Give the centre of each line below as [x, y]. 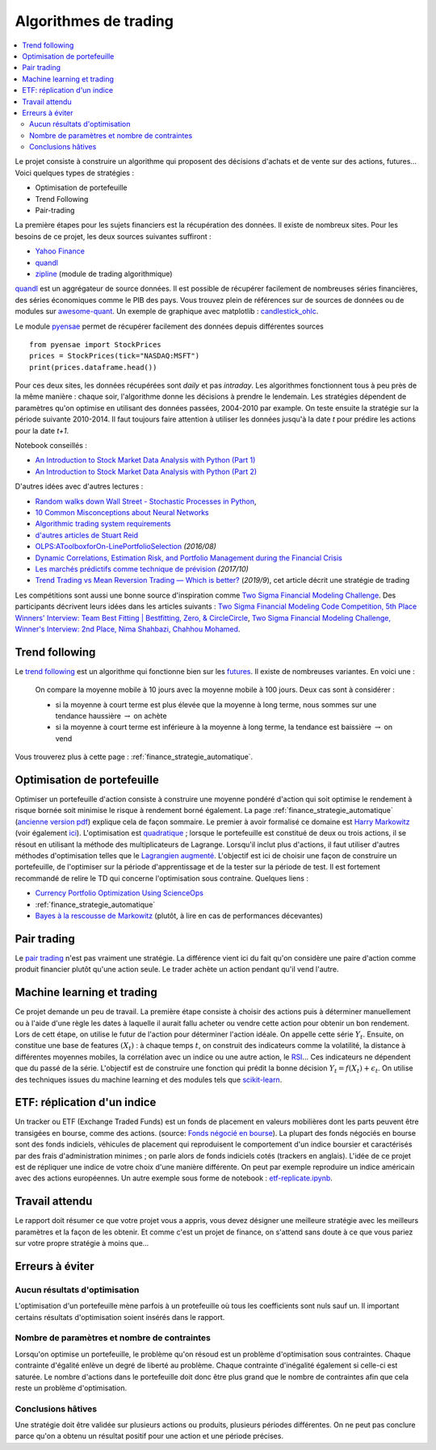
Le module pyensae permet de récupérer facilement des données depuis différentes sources [170, 326]
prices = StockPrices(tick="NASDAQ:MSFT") [115, 356]
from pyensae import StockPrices [95, 344]
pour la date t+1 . [42, 430]
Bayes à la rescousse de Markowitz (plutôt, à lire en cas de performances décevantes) [179, 916]
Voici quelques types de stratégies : [75, 173]
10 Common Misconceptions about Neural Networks [122, 512]
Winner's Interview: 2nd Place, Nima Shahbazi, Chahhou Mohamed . [128, 629]
